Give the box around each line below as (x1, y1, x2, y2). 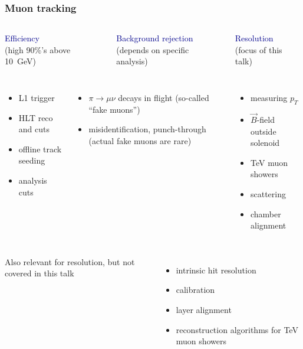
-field (256, 113, 275, 126)
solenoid (250, 136, 280, 149)
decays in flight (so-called (118, 92, 209, 103)
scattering (250, 187, 286, 200)
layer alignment (176, 303, 232, 315)
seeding (18, 154, 45, 167)
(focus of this (235, 43, 282, 56)
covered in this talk (5, 267, 74, 279)
